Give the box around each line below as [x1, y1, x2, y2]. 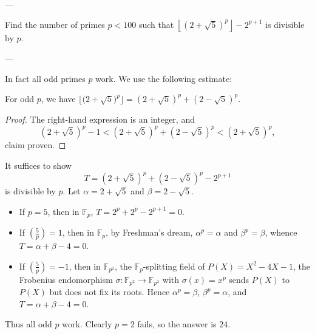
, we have [41, 92, 76, 105]
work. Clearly [62, 318, 112, 330]
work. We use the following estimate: [95, 72, 232, 84]
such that [138, 18, 174, 30]
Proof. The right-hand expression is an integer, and [5, 113, 195, 126]
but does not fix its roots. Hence [49, 285, 170, 298]
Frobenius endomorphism [19, 273, 113, 285]
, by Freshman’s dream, [105, 226, 193, 239]
